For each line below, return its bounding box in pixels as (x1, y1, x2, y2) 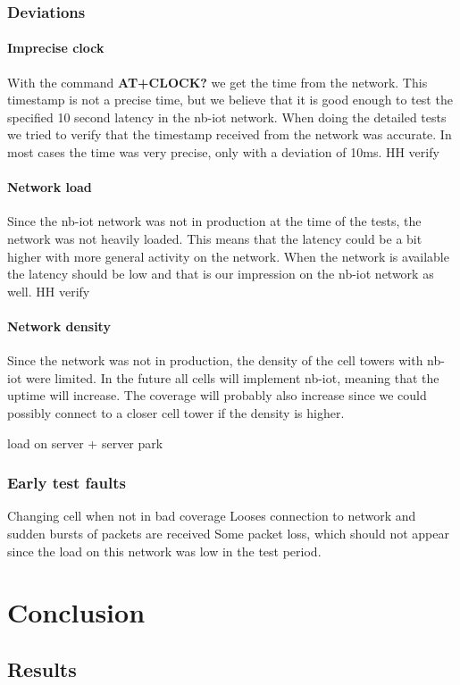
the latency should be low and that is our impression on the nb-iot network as (7, 264, 434, 283)
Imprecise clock (7, 38, 105, 57)
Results (7, 655, 77, 682)
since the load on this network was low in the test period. (7, 541, 322, 560)
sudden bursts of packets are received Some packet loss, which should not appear (7, 523, 449, 542)
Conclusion (7, 594, 146, 631)
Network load (7, 178, 92, 196)
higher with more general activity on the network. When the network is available (7, 246, 449, 265)
